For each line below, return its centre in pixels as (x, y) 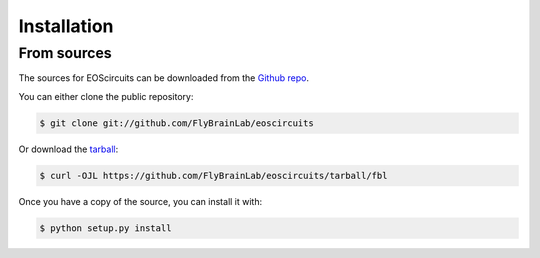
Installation (66, 26)
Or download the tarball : (68, 149)
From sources (65, 53)
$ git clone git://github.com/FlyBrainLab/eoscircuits (176, 123)
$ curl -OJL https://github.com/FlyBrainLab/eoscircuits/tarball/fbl (213, 175)
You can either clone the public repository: (106, 96)
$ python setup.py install (105, 228)
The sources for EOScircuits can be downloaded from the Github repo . (164, 78)
